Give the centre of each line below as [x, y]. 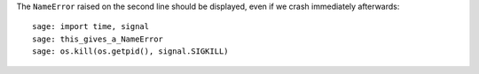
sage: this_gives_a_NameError [98, 39]
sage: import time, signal [91, 27]
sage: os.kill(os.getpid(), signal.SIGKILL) [131, 52]
